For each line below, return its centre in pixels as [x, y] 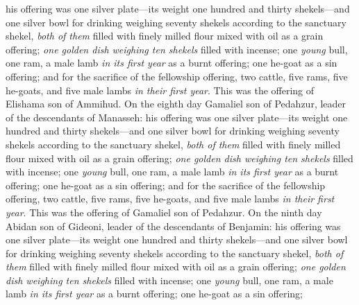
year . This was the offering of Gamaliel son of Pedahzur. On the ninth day [164, 212]
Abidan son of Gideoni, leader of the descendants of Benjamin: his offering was [173, 226]
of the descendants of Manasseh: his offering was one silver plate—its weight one [177, 117]
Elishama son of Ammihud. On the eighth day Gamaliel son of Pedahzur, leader [176, 104]
